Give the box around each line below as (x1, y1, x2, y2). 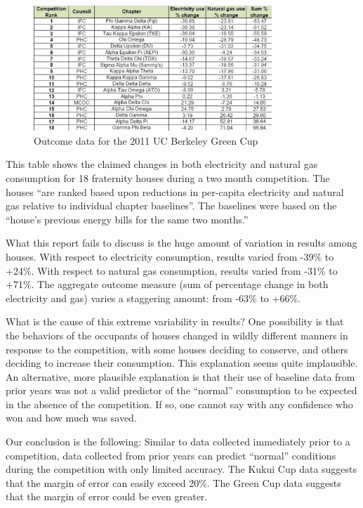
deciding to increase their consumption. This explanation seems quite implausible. (6, 356, 358, 370)
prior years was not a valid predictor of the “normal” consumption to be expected (6, 383, 357, 398)
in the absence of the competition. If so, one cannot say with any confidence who (6, 396, 353, 411)
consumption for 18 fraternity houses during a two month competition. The (6, 170, 330, 185)
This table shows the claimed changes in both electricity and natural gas (6, 157, 318, 171)
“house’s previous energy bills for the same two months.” (6, 211, 249, 226)
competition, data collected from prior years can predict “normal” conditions (6, 448, 336, 462)
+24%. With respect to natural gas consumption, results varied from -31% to (6, 263, 338, 278)
